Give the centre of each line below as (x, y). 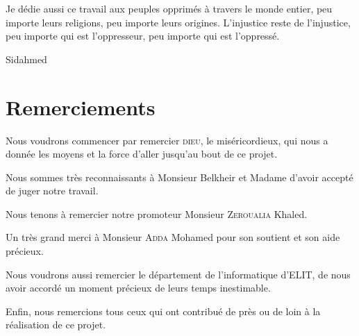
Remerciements (81, 107)
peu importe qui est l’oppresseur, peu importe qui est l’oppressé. (143, 36)
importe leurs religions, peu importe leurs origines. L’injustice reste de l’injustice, (178, 22)
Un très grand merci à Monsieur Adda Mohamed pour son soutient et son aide (173, 237)
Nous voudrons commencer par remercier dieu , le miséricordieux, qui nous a (167, 140)
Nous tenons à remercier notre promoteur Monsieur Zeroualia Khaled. (157, 213)
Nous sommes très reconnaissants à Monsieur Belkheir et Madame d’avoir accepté (179, 177)
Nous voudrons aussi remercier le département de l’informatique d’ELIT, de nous (178, 274)
